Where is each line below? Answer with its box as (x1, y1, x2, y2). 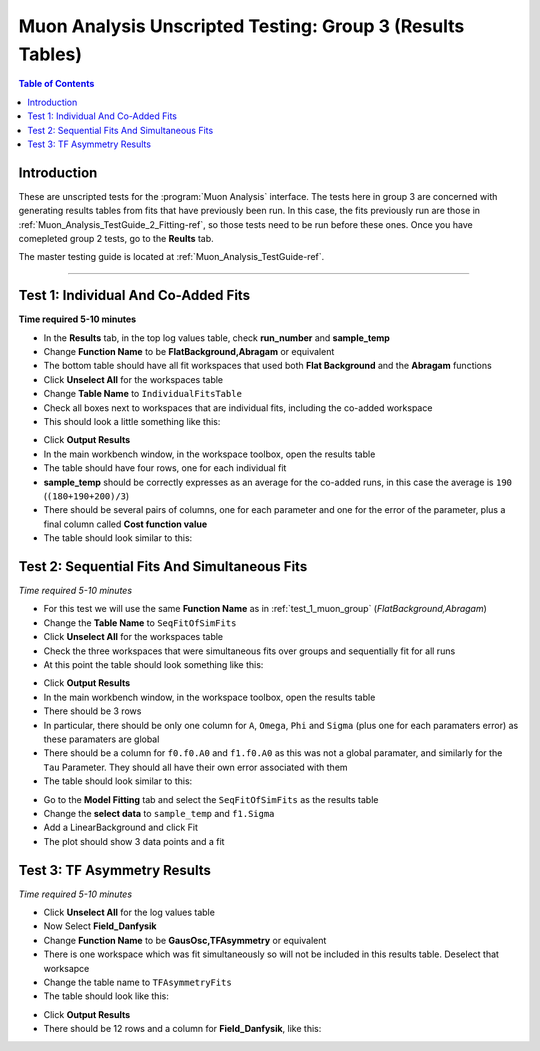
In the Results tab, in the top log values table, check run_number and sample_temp (43, 331, 390, 344)
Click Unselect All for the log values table (43, 906, 215, 918)
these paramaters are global (43, 733, 160, 745)
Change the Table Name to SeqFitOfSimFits (43, 616, 237, 629)
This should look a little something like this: (43, 416, 221, 428)
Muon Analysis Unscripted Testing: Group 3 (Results (18, 15, 465, 37)
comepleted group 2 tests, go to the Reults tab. (18, 232, 214, 244)
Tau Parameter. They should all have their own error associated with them (43, 761, 349, 773)
